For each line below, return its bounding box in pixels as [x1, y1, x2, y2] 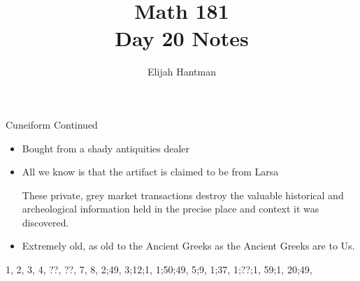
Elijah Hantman [147, 64, 216, 79]
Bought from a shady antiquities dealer [22, 140, 190, 155]
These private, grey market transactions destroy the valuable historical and [22, 187, 344, 202]
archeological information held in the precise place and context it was [22, 201, 319, 216]
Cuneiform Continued [6, 117, 98, 131]
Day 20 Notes [115, 24, 249, 52]
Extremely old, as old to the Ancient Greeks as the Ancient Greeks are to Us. [22, 238, 355, 253]
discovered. [22, 215, 69, 229]
